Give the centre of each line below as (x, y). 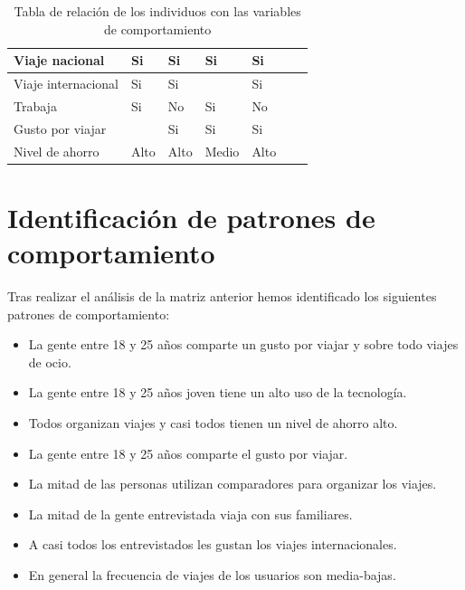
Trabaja (35, 105)
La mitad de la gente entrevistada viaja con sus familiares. (190, 514)
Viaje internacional (66, 84)
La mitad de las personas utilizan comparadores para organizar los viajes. (232, 484)
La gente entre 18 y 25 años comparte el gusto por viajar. (188, 453)
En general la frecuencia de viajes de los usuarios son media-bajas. (212, 574)
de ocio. (50, 362)
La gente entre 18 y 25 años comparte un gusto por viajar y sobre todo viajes (243, 344)
